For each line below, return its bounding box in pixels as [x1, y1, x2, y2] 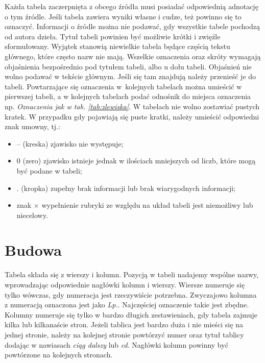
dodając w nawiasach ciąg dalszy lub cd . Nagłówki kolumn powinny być [5, 339, 228, 350]
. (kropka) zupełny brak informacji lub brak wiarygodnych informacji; [16, 182, 235, 193]
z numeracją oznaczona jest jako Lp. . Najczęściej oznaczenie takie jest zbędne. [5, 299, 249, 310]
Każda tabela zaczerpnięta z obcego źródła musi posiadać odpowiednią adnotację [5, 1, 258, 11]
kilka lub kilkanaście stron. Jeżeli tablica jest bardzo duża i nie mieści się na [5, 319, 243, 330]
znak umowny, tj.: [5, 121, 60, 132]
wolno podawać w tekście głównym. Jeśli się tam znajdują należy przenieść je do [5, 71, 256, 82]
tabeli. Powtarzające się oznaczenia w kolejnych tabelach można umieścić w [5, 81, 242, 91]
